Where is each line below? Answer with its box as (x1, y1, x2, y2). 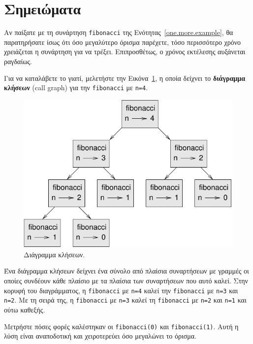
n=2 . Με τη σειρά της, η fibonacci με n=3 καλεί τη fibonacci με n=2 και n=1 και (4, 295, 247, 305)
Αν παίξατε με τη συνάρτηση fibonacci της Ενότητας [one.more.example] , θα (4, 27, 233, 37)
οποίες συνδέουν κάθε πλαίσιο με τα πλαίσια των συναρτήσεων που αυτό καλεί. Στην (4, 275, 248, 286)
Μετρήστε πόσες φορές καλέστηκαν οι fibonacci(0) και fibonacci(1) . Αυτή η (4, 321, 239, 331)
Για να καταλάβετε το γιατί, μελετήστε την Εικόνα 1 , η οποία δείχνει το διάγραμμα (4, 72, 245, 83)
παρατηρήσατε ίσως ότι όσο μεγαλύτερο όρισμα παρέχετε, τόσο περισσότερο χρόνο (4, 36, 241, 47)
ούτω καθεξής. (4, 304, 45, 314)
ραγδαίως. (4, 56, 32, 66)
